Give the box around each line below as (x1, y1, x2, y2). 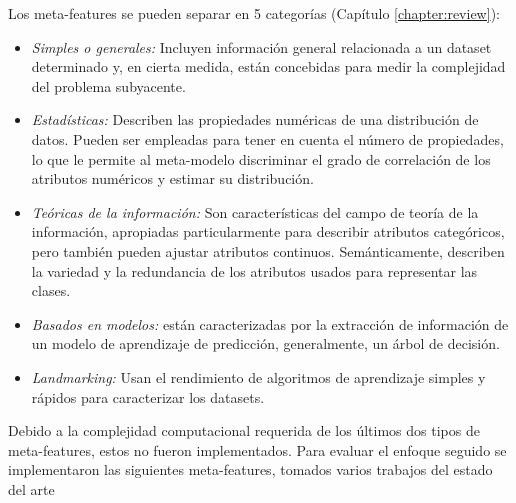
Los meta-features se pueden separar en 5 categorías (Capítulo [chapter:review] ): (8, 3, 500, 23)
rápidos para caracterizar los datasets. (31, 386, 265, 407)
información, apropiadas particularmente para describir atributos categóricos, (31, 221, 505, 242)
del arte (8, 478, 55, 499)
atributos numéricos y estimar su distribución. (31, 168, 314, 189)
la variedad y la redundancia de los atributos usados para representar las (31, 260, 478, 281)
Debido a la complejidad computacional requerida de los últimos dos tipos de (8, 420, 480, 441)
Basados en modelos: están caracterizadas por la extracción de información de (31, 313, 509, 334)
